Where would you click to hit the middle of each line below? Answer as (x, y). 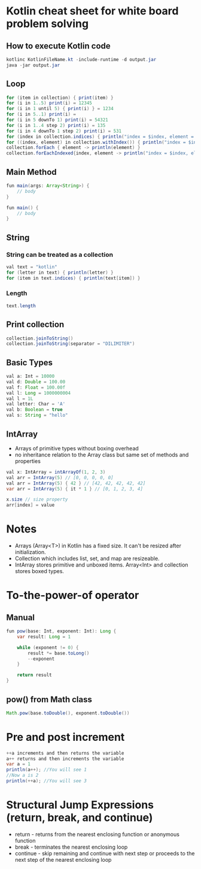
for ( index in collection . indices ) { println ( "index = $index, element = (100, 137)
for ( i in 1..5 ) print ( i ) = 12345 (49, 103)
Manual (20, 617)
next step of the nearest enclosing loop (63, 859)
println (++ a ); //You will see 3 (46, 781)
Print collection (35, 325)
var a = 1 (19, 764)
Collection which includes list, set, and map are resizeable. (87, 559)
